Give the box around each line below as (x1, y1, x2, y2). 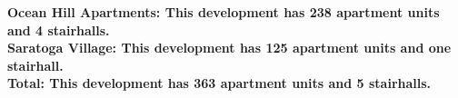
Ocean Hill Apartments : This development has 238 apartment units (7, 3, 440, 21)
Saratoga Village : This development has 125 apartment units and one (7, 38, 452, 57)
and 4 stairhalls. (7, 20, 110, 39)
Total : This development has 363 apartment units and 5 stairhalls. (7, 73, 432, 93)
